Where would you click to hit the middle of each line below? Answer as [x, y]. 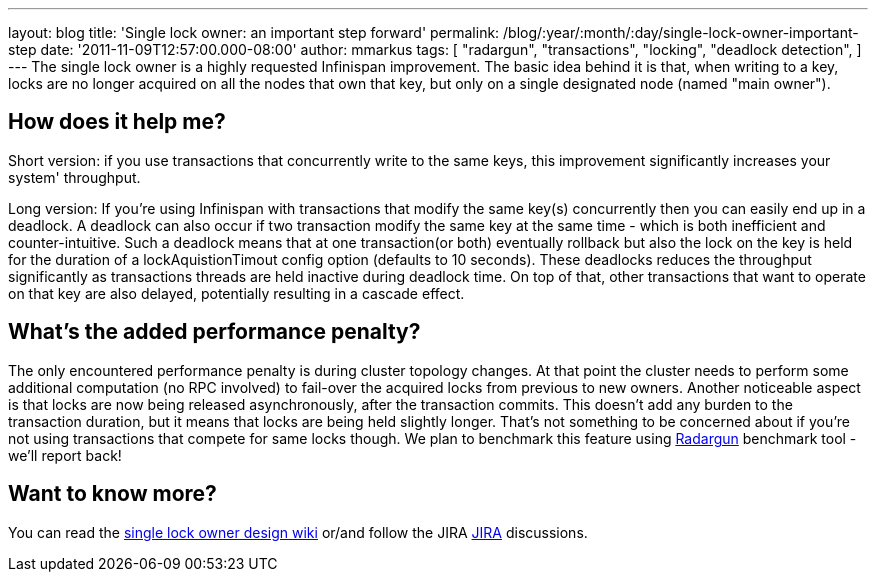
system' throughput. [74, 177]
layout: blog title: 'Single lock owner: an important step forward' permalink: [254, 32]
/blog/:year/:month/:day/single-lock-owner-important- [681, 32]
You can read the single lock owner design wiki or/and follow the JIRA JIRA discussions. [298, 532]
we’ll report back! [65, 455]
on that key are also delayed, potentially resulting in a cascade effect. [236, 293]
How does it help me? [117, 122]
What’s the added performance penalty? [214, 332]
